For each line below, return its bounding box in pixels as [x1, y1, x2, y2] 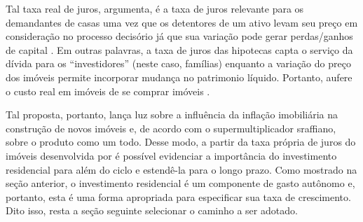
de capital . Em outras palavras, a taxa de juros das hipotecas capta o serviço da [6, 42, 353, 57]
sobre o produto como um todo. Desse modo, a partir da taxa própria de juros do [6, 134, 356, 149]
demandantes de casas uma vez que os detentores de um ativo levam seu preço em [6, 15, 358, 29]
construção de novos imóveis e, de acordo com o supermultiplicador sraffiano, [6, 120, 336, 135]
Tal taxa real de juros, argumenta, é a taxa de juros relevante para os [6, 1, 304, 15]
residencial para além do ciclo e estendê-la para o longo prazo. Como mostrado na [6, 162, 357, 176]
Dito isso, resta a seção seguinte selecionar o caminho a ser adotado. [6, 203, 298, 218]
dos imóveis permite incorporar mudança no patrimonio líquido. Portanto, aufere [6, 69, 352, 84]
